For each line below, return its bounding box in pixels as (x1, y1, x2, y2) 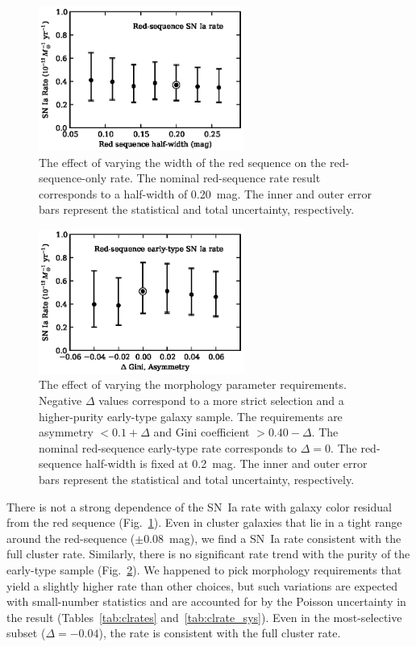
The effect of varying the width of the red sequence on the (39, 153, 327, 170)
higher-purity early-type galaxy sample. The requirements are (39, 407, 343, 424)
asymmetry (39, 424, 94, 440)
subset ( (6, 624, 46, 641)
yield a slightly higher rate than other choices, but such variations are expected (6, 577, 398, 594)
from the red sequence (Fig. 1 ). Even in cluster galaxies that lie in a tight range (6, 514, 402, 531)
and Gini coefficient (153, 424, 250, 440)
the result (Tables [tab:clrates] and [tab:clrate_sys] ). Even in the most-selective (6, 608, 402, 625)
